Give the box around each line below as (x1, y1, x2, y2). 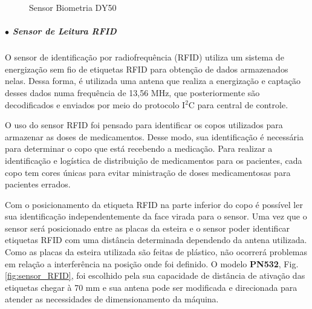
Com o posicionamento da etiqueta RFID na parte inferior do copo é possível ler (5, 198, 303, 210)
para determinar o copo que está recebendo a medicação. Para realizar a (5, 142, 273, 155)
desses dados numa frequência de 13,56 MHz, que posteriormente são (5, 86, 260, 99)
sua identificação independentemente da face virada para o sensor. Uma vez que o (5, 210, 307, 223)
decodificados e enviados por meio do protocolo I (5, 98, 186, 111)
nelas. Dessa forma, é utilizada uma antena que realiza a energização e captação (5, 74, 301, 87)
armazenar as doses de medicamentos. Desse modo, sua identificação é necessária (5, 130, 304, 143)
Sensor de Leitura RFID (12, 25, 117, 37)
